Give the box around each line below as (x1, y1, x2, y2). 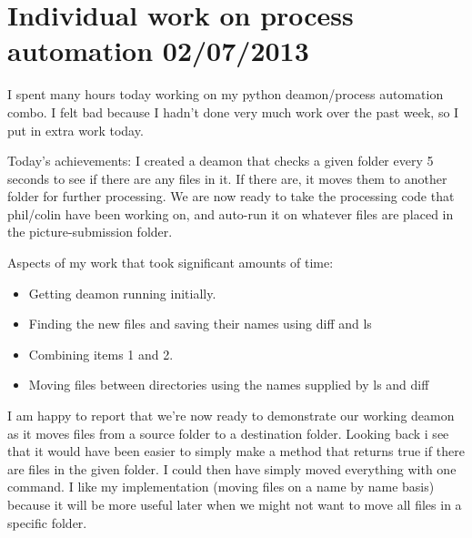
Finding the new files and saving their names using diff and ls (28, 314, 372, 333)
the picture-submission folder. (7, 222, 173, 241)
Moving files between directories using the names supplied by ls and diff (28, 375, 429, 394)
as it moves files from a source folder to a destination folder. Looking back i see (7, 423, 449, 442)
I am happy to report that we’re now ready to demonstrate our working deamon (7, 406, 455, 425)
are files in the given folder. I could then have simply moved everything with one (7, 459, 457, 478)
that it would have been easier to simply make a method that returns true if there (7, 442, 465, 461)
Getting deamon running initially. (28, 283, 216, 302)
